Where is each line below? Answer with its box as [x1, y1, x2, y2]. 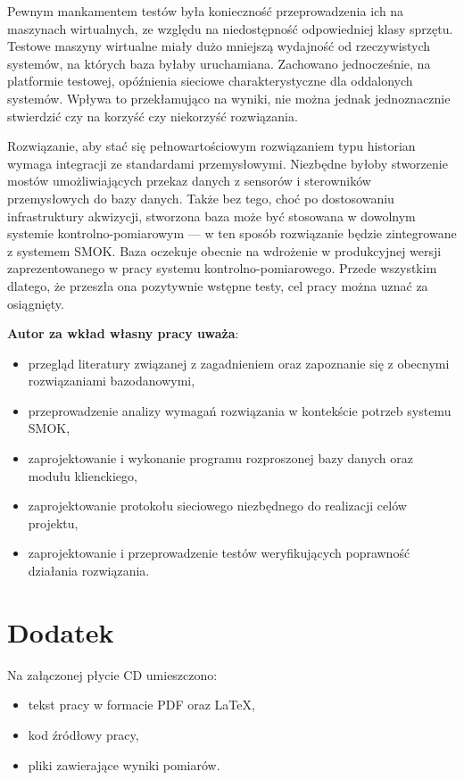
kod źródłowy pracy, [28, 725, 139, 743]
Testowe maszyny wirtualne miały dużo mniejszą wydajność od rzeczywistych [7, 37, 431, 55]
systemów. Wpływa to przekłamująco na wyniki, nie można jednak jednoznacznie [7, 88, 451, 107]
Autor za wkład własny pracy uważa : [7, 324, 239, 343]
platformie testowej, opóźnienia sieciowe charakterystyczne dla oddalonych [7, 71, 413, 90]
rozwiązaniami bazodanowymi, [28, 371, 195, 390]
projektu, [28, 513, 79, 532]
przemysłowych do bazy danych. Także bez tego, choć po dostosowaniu [7, 188, 394, 207]
